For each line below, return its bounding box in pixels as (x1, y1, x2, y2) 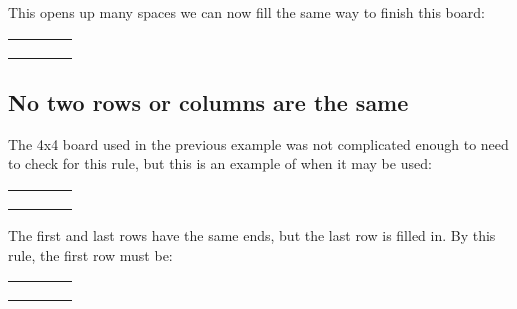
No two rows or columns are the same (8, 86, 409, 117)
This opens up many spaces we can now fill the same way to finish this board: (8, 2, 485, 22)
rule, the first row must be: (8, 244, 173, 265)
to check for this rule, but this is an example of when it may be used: (8, 153, 432, 174)
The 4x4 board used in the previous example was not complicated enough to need (8, 133, 509, 154)
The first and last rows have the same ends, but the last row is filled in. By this (8, 224, 496, 245)
